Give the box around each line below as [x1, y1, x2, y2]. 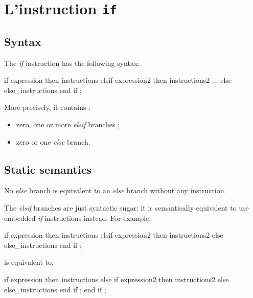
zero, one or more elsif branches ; [16, 119, 120, 130]
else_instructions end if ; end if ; [4, 284, 106, 294]
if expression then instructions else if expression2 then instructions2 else [4, 274, 229, 285]
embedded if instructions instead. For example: [4, 212, 151, 223]
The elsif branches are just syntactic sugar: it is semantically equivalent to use [4, 202, 249, 213]
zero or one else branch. [16, 136, 90, 147]
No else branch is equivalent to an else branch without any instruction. [4, 185, 226, 196]
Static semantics [4, 161, 91, 177]
